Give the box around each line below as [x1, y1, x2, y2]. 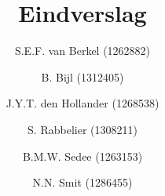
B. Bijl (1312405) [41, 68, 124, 85]
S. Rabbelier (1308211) [27, 121, 137, 137]
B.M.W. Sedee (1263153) [22, 147, 143, 164]
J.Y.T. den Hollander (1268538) [5, 95, 159, 111]
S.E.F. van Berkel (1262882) [14, 42, 151, 59]
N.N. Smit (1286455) [32, 174, 133, 191]
